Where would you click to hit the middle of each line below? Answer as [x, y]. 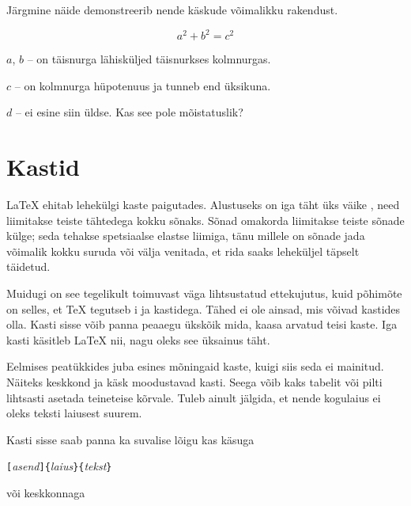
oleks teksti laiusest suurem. [74, 413]
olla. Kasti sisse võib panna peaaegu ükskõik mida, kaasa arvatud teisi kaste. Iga [202, 324]
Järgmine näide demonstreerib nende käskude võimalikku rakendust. [172, 10]
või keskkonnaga [46, 492]
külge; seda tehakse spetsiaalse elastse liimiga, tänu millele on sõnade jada [186, 236]
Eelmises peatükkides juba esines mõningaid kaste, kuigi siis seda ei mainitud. [195, 366]
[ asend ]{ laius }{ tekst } [59, 466]
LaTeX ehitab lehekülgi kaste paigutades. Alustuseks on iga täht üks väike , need [203, 204]
